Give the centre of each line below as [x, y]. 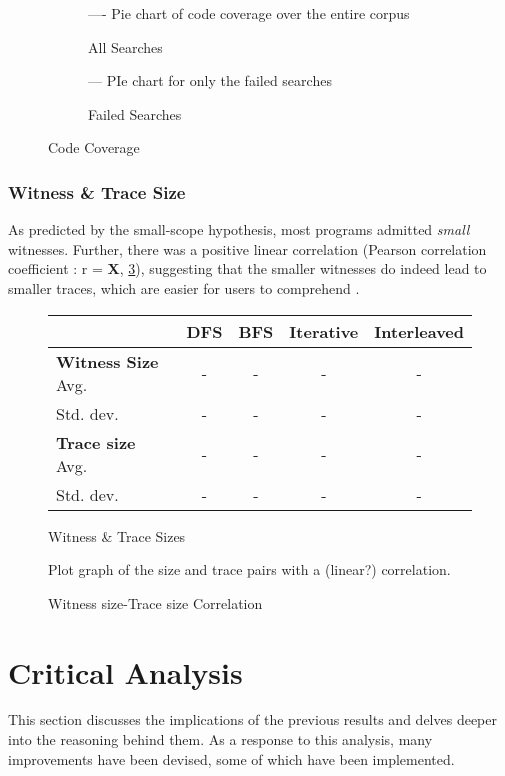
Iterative [324, 331]
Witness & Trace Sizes [117, 535]
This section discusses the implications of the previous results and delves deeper [252, 719]
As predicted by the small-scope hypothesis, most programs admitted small [239, 229]
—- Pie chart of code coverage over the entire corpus [249, 13]
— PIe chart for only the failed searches [210, 80]
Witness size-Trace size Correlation [155, 602]
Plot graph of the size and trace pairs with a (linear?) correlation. [249, 569]
